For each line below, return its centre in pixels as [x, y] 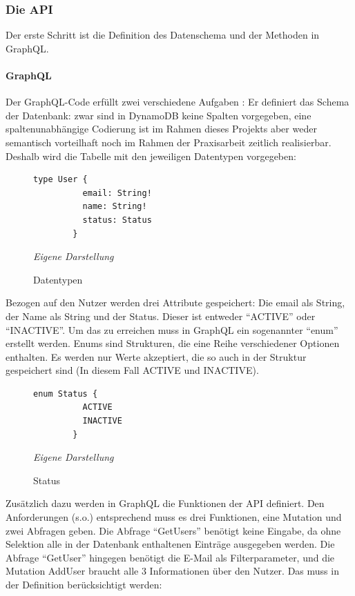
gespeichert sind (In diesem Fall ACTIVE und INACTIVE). [132, 370]
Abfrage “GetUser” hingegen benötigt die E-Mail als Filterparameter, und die [170, 557]
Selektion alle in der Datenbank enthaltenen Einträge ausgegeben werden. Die [170, 544]
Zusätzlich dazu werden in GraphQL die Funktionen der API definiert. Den [165, 503]
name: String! [115, 207]
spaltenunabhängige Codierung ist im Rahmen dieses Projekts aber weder [161, 129]
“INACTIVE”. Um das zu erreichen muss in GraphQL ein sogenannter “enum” [172, 329]
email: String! [117, 193]
